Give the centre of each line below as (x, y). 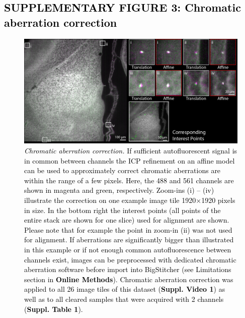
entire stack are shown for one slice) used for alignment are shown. (127, 220)
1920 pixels (218, 200)
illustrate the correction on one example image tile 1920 (110, 200)
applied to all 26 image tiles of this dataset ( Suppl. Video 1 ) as (125, 289)
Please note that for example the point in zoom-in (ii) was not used (128, 229)
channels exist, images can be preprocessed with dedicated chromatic (130, 259)
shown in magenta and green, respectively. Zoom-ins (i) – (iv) (119, 190)
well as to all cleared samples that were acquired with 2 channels (124, 299)
